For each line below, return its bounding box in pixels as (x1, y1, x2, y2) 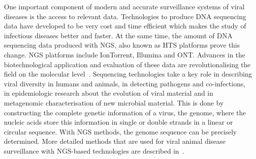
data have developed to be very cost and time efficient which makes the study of (4, 21, 246, 31)
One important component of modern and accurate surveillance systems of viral (4, 1, 245, 11)
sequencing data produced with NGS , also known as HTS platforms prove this (4, 40, 240, 50)
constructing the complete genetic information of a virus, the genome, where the (4, 107, 246, 117)
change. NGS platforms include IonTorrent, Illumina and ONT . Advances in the (4, 49, 246, 59)
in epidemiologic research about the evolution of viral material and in (4, 88, 213, 98)
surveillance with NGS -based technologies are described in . (4, 145, 185, 156)
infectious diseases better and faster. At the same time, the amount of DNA (4, 30, 233, 40)
